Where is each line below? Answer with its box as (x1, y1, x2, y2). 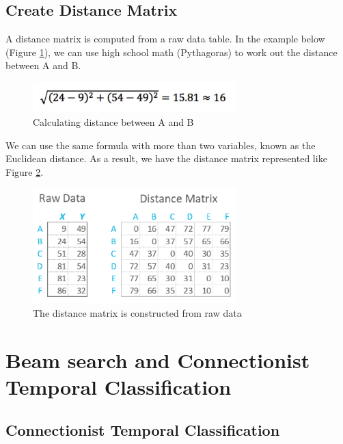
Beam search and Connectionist (5, 345, 310, 374)
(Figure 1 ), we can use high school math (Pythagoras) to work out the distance (5, 44, 338, 59)
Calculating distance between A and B (33, 115, 194, 129)
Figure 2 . (5, 164, 44, 179)
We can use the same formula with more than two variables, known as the (5, 138, 316, 152)
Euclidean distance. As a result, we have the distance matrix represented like (5, 151, 327, 166)
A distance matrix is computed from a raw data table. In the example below (5, 31, 325, 46)
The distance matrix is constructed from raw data (33, 305, 242, 319)
